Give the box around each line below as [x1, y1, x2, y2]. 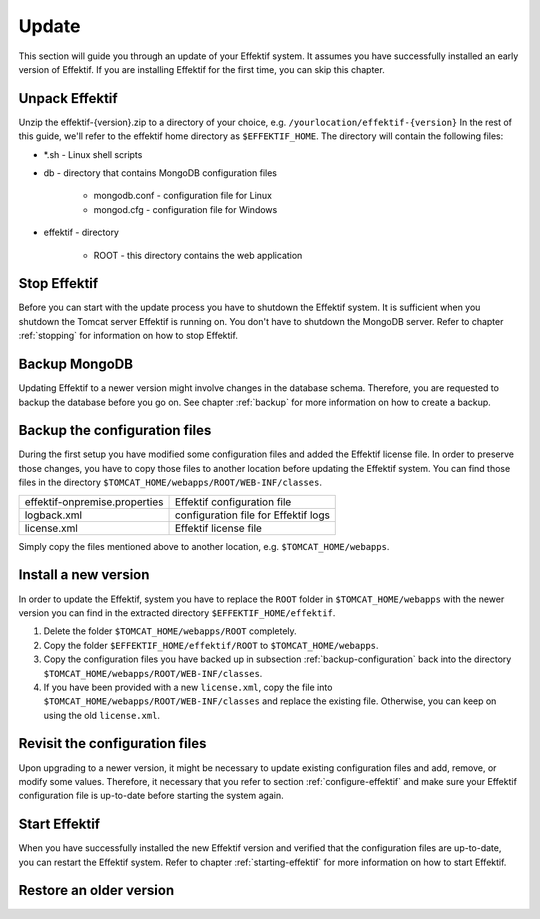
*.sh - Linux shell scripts [43, 148, 143, 160]
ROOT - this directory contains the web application [93, 249, 303, 261]
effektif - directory [43, 226, 120, 239]
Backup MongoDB [18, 356, 134, 373]
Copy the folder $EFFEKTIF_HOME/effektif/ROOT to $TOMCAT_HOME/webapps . [43, 639, 379, 651]
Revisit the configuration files [18, 735, 207, 752]
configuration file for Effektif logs [174, 508, 330, 522]
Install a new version [18, 566, 150, 584]
